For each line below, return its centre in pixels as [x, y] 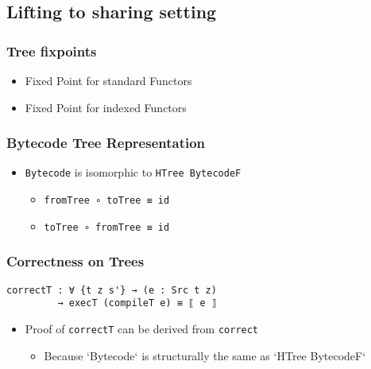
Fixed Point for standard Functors [108, 80]
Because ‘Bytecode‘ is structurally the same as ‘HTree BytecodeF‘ [205, 355]
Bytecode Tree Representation [106, 143]
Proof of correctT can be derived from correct [142, 328]
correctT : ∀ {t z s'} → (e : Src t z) [112, 290]
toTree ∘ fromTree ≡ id [107, 227]
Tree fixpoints [52, 50]
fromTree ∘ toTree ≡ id [107, 201]
